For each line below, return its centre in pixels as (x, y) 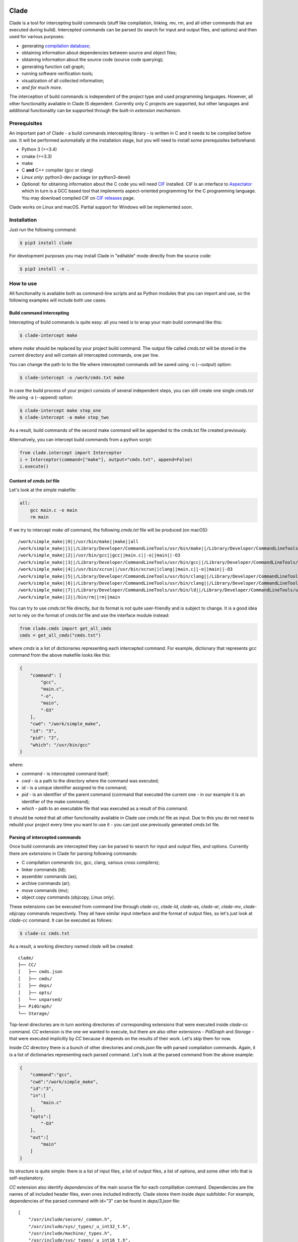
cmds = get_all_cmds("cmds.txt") (60, 635)
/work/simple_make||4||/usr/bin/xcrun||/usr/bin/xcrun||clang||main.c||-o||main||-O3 (125, 569)
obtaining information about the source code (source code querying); (93, 60)
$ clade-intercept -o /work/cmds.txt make (72, 377)
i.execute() (34, 466)
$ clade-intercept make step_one (60, 410)
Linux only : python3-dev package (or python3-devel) (76, 177)
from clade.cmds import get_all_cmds (66, 628)
